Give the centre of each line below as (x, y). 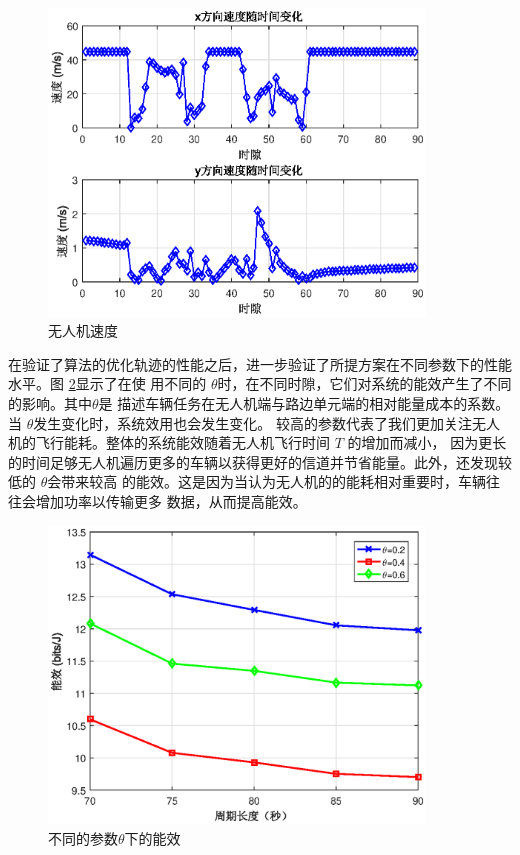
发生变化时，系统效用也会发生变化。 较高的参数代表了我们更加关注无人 (266, 422)
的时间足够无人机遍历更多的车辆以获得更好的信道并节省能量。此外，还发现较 (260, 461)
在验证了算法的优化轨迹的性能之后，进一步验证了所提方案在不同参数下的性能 (260, 363)
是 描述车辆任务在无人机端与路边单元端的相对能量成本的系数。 (304, 402)
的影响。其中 (50, 402)
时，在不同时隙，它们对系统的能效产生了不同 (364, 383)
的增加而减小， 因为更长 (427, 442)
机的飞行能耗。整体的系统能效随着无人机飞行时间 (169, 442)
